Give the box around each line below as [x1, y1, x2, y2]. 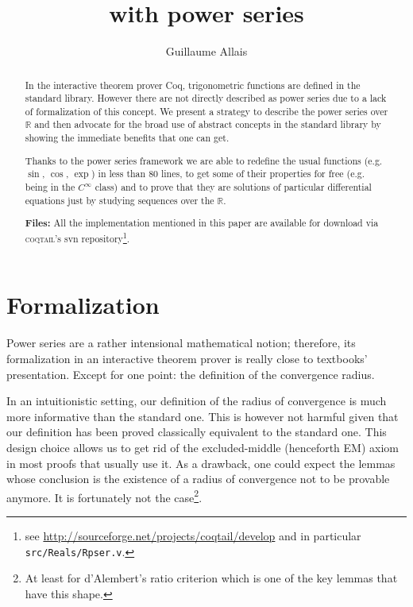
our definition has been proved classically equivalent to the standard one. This [6, 423, 387, 440]
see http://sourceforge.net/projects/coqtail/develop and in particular [25, 528, 361, 544]
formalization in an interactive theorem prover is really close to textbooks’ [6, 350, 368, 367]
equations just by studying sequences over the [25, 193, 214, 207]
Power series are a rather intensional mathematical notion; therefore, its [6, 334, 356, 351]
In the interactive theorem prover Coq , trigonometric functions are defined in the [25, 78, 361, 91]
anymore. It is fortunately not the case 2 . [6, 486, 203, 505]
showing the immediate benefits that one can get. [25, 131, 230, 145]
